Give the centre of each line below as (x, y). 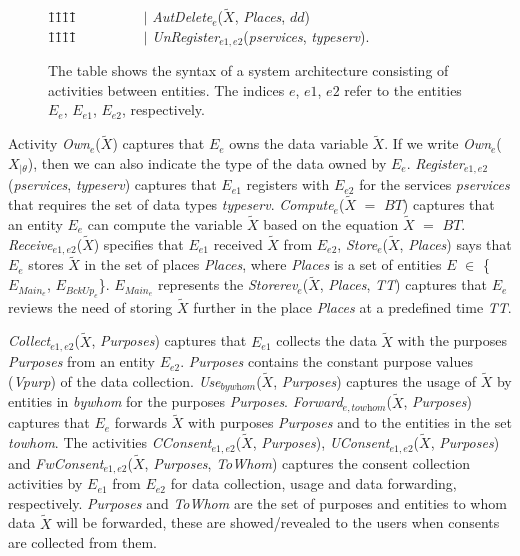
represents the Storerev (227, 284)
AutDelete (182, 16)
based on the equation (331, 223)
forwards (141, 422)
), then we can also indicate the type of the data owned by (207, 162)
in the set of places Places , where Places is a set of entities (263, 264)
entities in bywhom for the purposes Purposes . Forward (175, 401)
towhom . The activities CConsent (110, 442)
